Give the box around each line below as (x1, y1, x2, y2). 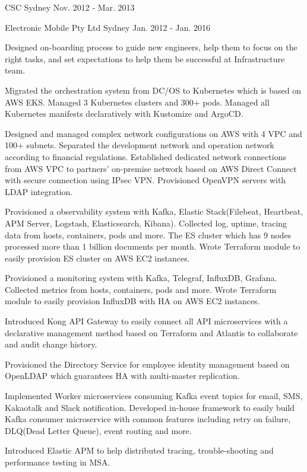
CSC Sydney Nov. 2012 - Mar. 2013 (5, 1, 135, 13)
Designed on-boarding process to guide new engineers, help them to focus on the (5, 41, 297, 53)
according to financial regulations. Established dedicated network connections (5, 150, 286, 162)
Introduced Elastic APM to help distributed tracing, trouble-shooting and (5, 444, 274, 457)
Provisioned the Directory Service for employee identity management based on (5, 358, 290, 370)
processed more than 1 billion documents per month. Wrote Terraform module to (5, 240, 300, 253)
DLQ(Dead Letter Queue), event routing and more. (5, 424, 192, 436)
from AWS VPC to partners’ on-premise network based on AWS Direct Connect (5, 162, 297, 174)
